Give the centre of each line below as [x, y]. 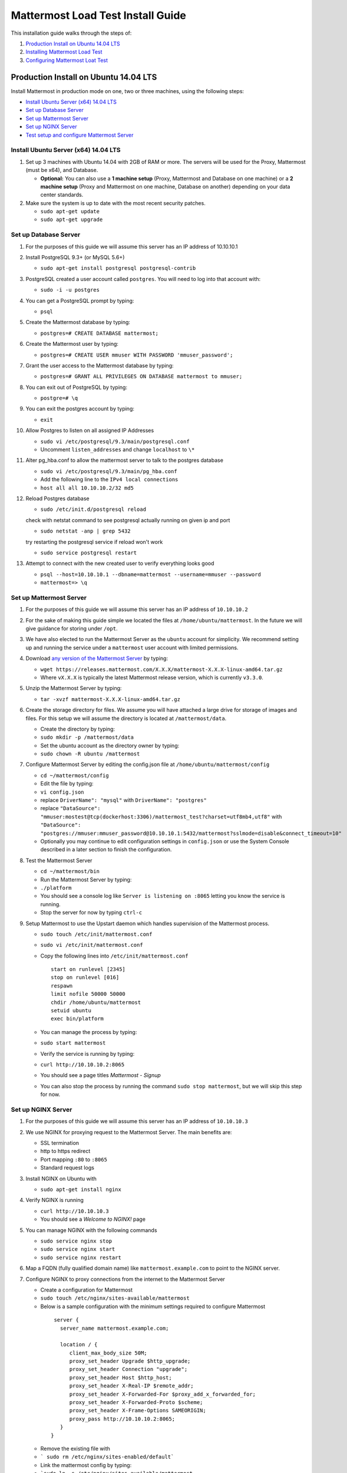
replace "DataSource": [70, 808]
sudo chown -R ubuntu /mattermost [90, 754]
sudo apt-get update [70, 212]
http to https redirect [65, 1151]
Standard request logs [67, 1168]
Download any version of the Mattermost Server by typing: [97, 658]
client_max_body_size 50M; [108, 1353]
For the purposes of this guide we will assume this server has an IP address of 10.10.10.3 [137, 1121]
